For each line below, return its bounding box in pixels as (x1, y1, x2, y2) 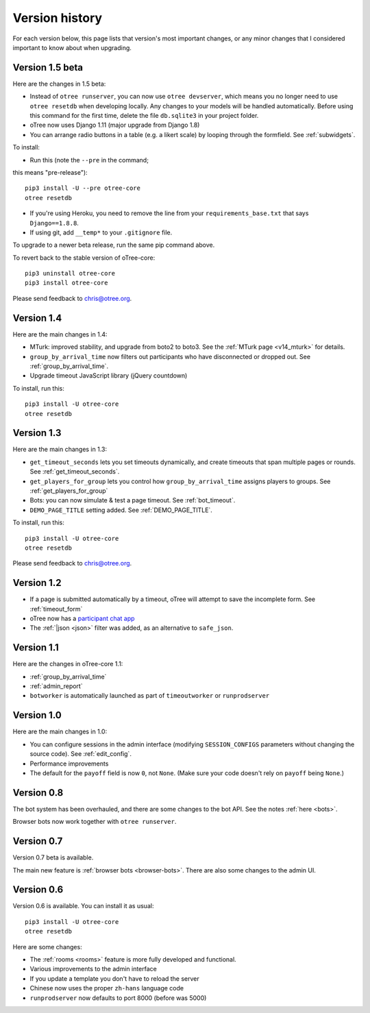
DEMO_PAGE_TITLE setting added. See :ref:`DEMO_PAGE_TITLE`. (29, 506, 212, 514)
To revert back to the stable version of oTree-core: (12, 254, 156, 262)
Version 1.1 (12, 642, 60, 654)
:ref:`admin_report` (29, 682, 83, 690)
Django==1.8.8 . (29, 219, 79, 227)
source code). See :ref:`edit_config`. (29, 750, 132, 758)
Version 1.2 (12, 577, 62, 589)
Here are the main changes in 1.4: (12, 330, 108, 339)
